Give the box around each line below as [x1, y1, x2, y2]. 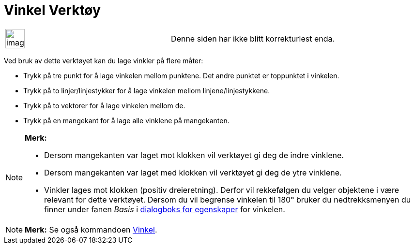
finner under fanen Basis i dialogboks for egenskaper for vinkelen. [44, 204, 285, 214]
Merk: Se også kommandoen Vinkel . [25, 224, 157, 234]
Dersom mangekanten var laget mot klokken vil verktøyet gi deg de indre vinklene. [44, 150, 344, 160]
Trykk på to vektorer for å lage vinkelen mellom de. [23, 101, 185, 110]
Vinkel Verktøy [4, 2, 101, 18]
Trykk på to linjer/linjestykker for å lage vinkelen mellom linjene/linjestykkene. [23, 86, 270, 95]
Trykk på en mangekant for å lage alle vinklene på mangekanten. [23, 116, 230, 125]
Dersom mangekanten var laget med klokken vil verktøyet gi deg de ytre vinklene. [44, 167, 342, 177]
